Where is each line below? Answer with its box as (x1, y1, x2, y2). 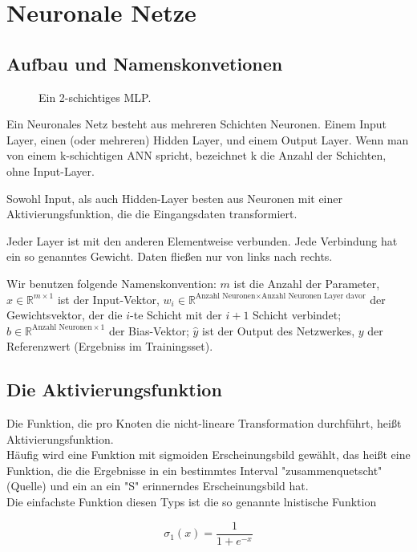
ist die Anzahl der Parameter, (233, 274, 380, 291)
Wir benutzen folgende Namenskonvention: (6, 274, 217, 291)
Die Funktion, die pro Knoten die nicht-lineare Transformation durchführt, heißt (6, 415, 402, 432)
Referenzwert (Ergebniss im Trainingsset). (6, 338, 213, 355)
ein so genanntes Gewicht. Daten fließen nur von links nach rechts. (6, 248, 333, 265)
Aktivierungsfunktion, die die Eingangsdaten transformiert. (6, 205, 298, 222)
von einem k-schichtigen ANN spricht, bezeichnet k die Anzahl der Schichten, (6, 147, 387, 164)
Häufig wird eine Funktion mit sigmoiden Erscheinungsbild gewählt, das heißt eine (6, 446, 411, 463)
